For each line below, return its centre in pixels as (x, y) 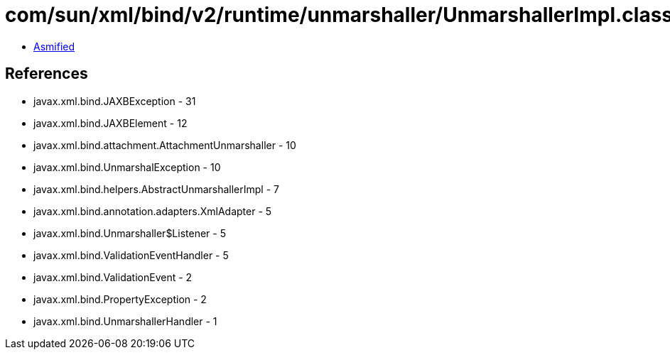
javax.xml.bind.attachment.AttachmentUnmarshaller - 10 (165, 145)
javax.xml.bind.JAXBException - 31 (115, 101)
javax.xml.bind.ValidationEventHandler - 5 (131, 255)
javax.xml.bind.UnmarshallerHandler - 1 (125, 321)
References (47, 74)
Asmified (54, 46)
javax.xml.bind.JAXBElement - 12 (110, 123)
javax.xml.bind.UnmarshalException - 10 (127, 167)
